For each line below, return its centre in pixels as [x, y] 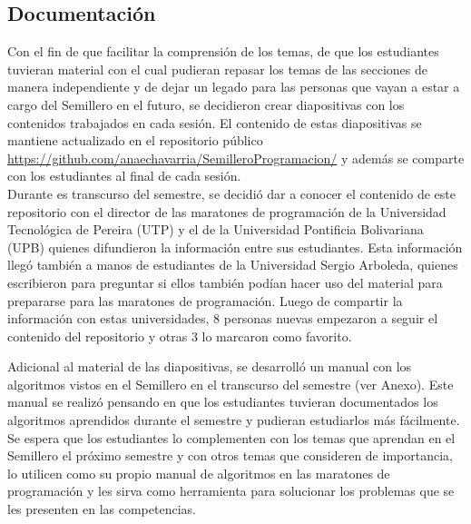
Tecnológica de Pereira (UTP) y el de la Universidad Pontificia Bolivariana [216, 229]
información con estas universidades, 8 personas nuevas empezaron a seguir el [223, 318]
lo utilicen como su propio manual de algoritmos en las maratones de [199, 473]
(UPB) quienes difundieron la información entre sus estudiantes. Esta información [235, 247]
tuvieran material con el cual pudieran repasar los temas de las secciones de [217, 69]
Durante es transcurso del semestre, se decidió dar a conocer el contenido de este [231, 193]
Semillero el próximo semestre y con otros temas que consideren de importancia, [230, 455]
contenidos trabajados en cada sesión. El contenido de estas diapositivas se [215, 122]
